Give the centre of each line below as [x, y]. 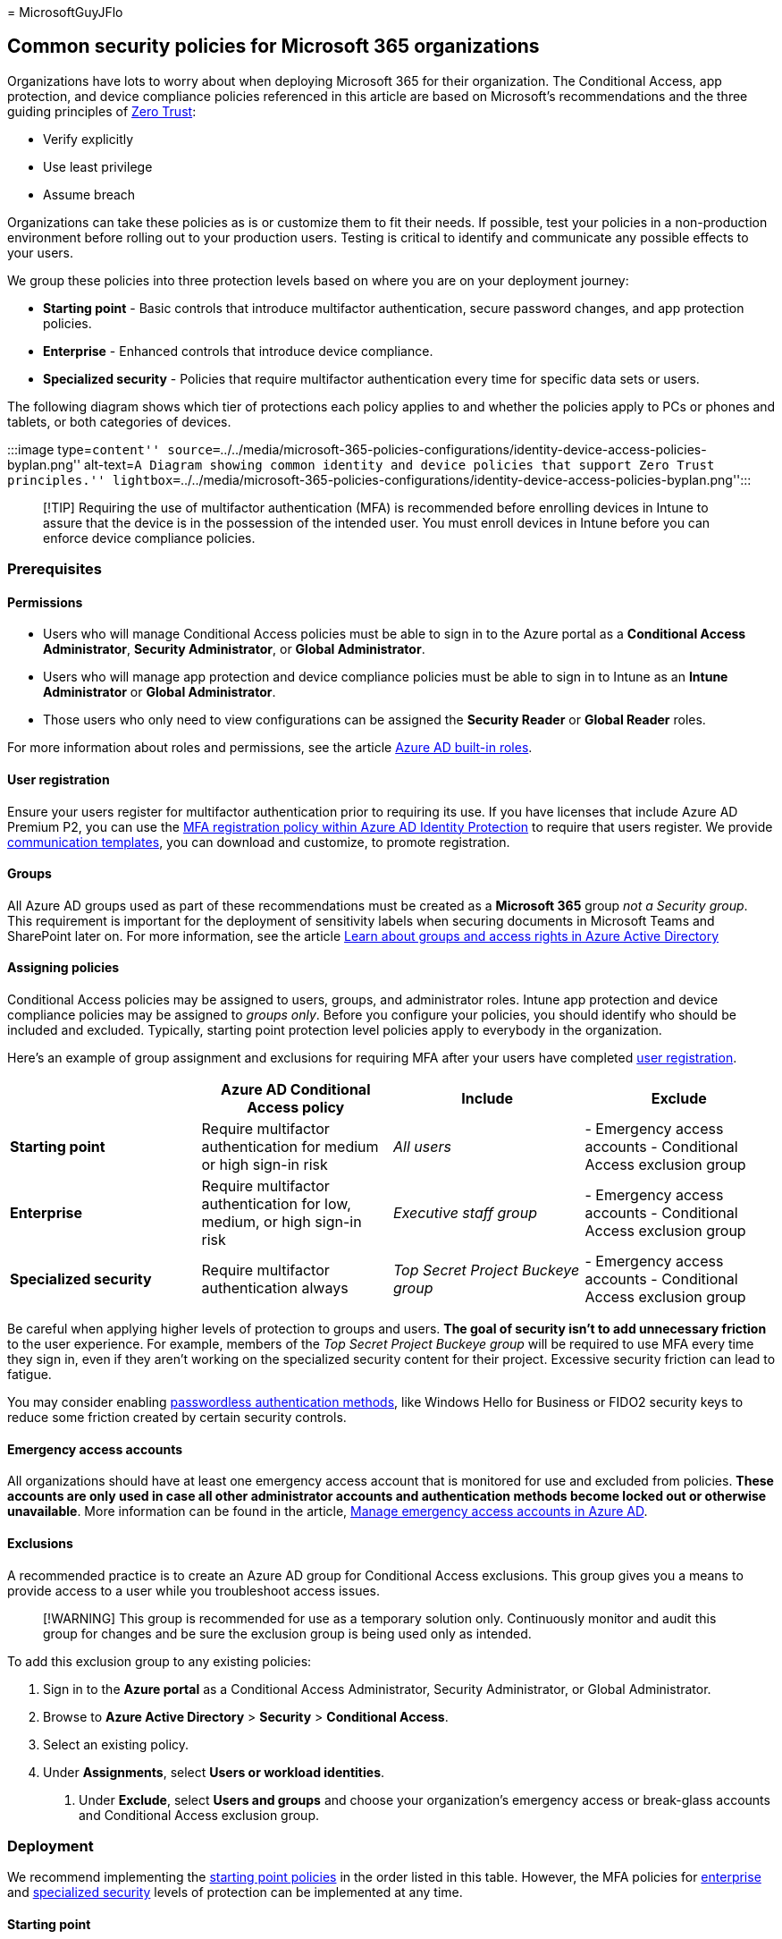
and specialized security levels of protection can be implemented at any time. [235, 1892]
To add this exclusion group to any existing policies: [160, 1661]
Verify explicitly [88, 139]
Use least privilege [98, 166]
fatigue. [29, 1375]
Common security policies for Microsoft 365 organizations [273, 47]
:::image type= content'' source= [114, 449]
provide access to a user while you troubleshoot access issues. [193, 1590]
